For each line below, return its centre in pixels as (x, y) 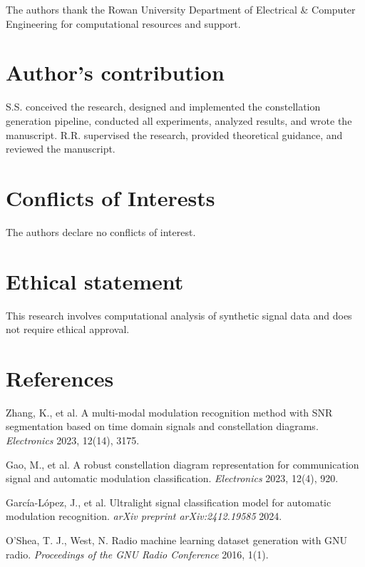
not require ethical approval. (68, 329)
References (60, 378)
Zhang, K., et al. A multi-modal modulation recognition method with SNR (169, 412)
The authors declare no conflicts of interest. (101, 231)
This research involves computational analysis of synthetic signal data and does (179, 315)
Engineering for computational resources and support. (123, 23)
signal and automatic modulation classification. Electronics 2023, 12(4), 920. (172, 478)
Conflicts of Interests (110, 197)
